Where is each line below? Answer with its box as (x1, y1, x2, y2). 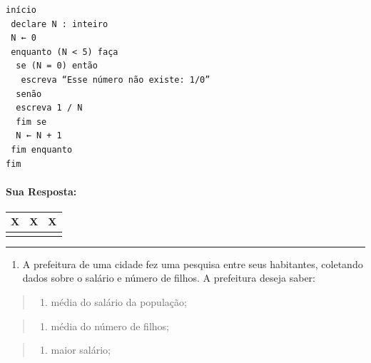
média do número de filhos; (51, 318, 169, 333)
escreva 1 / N (16, 103, 83, 113)
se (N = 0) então (16, 61, 98, 71)
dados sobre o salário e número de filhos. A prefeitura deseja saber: (22, 270, 315, 285)
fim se (16, 116, 47, 127)
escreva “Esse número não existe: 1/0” (21, 74, 210, 85)
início (6, 5, 36, 15)
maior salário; (51, 342, 111, 357)
